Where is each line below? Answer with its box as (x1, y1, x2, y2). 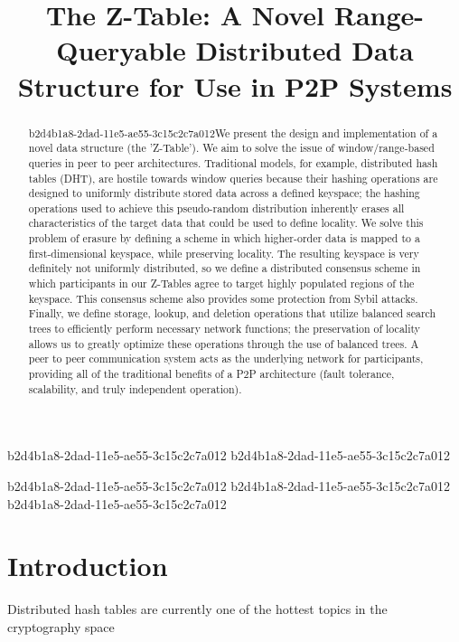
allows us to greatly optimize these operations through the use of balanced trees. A (28, 335, 419, 351)
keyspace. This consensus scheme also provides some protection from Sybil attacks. (28, 290, 418, 306)
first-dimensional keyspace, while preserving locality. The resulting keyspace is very (28, 245, 419, 260)
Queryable (56, 32, 186, 69)
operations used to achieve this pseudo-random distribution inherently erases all (28, 200, 405, 215)
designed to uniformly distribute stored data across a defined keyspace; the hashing (28, 185, 420, 201)
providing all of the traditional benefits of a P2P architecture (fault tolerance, (28, 366, 395, 382)
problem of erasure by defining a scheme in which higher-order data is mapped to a (28, 231, 420, 246)
